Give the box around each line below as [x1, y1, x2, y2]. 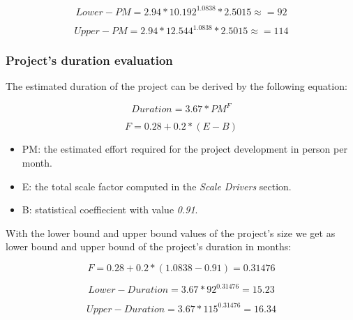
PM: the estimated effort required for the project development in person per [22, 142, 347, 156]
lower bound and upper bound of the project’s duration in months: [6, 239, 292, 254]
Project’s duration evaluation [6, 51, 173, 68]
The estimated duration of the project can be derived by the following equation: [6, 79, 347, 93]
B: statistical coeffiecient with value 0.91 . [22, 202, 198, 217]
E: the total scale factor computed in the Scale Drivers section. [22, 178, 292, 193]
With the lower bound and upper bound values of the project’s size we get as [6, 225, 336, 240]
